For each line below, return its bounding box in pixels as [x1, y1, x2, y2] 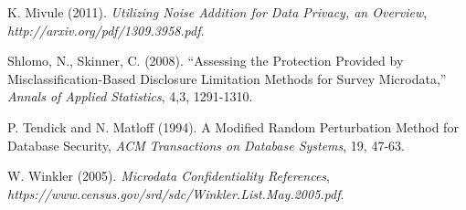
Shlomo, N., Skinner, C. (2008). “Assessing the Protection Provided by [7, 51, 404, 70]
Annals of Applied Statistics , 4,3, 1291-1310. [7, 87, 253, 106]
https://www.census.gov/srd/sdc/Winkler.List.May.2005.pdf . [7, 184, 344, 203]
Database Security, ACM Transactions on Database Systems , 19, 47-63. [7, 135, 405, 154]
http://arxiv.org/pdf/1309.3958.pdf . [7, 20, 205, 39]
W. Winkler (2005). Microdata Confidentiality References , [7, 166, 330, 185]
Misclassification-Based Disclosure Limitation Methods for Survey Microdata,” [7, 68, 447, 88]
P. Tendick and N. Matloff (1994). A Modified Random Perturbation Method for [7, 117, 459, 136]
